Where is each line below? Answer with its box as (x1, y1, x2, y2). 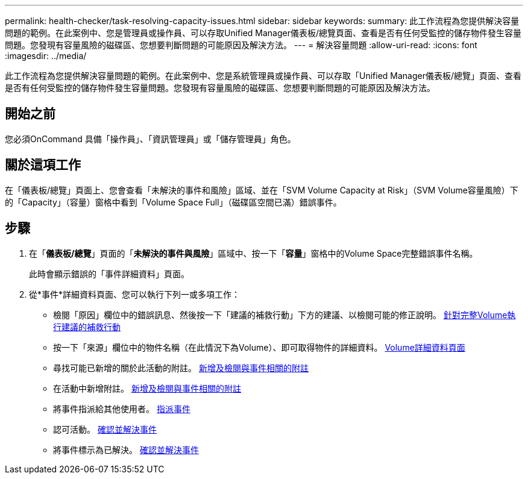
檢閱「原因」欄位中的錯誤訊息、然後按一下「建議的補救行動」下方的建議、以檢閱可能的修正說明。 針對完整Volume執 (53, 309, 516, 320)
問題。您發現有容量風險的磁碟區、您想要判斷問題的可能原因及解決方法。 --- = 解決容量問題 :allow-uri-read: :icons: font (5, 40, 477, 50)
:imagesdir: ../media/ (5, 51, 87, 61)
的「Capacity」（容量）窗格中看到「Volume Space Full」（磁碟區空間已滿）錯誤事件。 (5, 196, 342, 207)
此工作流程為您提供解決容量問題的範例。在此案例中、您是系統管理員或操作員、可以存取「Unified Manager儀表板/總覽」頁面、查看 (5, 70, 522, 81)
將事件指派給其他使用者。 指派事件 (53, 403, 190, 414)
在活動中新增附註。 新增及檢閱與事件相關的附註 (53, 383, 241, 393)
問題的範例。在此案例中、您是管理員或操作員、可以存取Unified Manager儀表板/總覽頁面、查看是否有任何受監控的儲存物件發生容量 (5, 28, 522, 38)
